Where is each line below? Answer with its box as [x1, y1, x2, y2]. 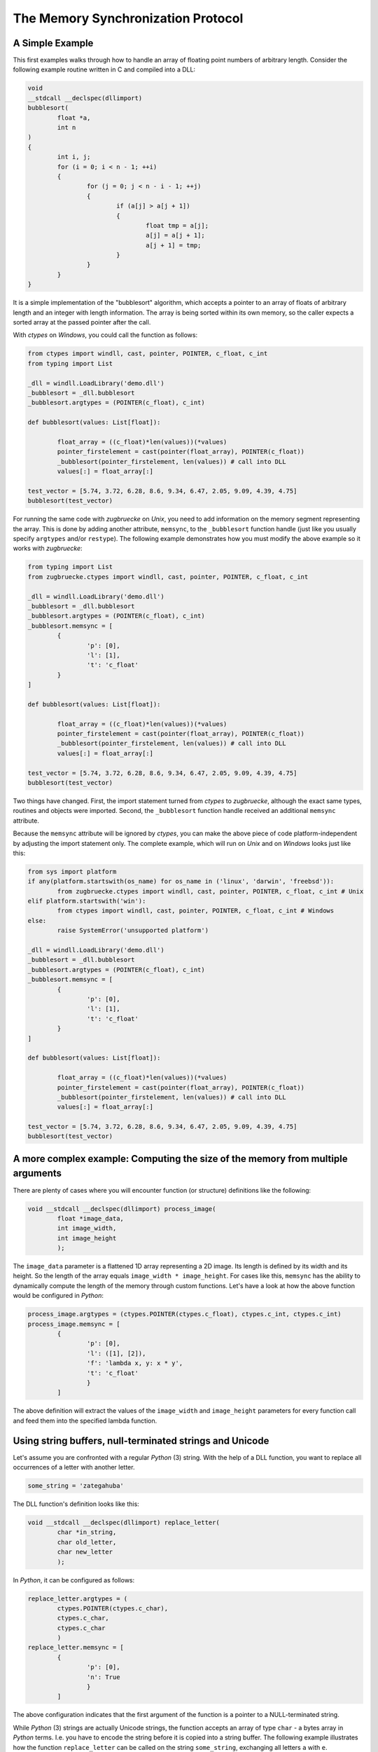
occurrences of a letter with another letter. [13, 1463, 135, 1472]
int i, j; [57, 153, 91, 161]
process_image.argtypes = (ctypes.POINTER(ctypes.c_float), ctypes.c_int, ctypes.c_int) [27, 1310, 342, 1318]
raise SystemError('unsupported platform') [57, 926, 209, 935]
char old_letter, [57, 1538, 117, 1546]
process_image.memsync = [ [27, 1320, 120, 1328]
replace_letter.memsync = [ [27, 1643, 124, 1652]
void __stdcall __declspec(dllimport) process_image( [27, 1205, 216, 1212]
